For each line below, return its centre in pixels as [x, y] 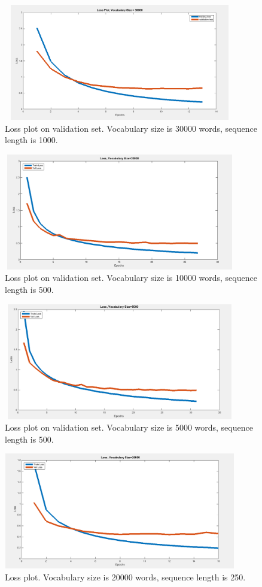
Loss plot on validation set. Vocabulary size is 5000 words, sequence [129, 427]
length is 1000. [31, 140]
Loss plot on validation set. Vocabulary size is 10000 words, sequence [131, 278]
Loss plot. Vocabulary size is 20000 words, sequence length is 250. [125, 577]
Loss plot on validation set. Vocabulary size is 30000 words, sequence [131, 128]
